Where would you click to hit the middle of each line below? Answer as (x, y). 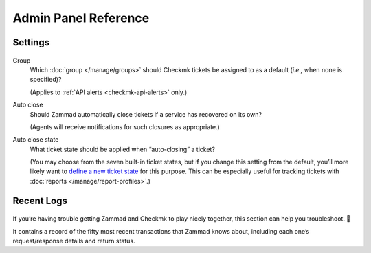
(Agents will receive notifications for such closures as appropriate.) (125, 126)
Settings (31, 42)
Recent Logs (40, 200)
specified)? (46, 80)
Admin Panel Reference (81, 18)
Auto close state (36, 140)
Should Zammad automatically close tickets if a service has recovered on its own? (146, 114)
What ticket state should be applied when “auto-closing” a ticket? (123, 149)
